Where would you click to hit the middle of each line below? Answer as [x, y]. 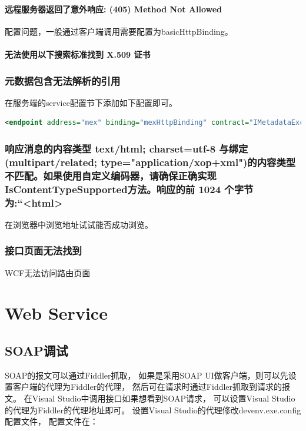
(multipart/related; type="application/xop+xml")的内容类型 [150, 162]
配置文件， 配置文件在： [51, 421]
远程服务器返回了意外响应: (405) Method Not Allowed [114, 9]
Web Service [56, 313]
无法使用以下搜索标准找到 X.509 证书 [78, 54]
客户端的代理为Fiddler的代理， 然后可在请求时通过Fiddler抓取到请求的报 [152, 387]
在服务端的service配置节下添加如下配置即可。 [91, 102]
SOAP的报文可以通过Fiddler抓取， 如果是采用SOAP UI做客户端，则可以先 [147, 375]
